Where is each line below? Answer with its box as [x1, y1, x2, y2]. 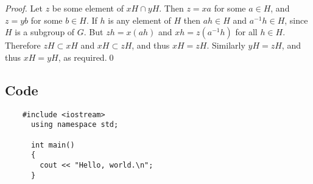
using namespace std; [30, 120, 119, 129]
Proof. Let [5, 2, 43, 14]
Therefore [5, 39, 41, 52]
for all [235, 26, 258, 38]
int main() [30, 140, 75, 149]
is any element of [108, 13, 171, 26]
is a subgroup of [15, 26, 75, 38]
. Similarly [206, 39, 245, 52]
